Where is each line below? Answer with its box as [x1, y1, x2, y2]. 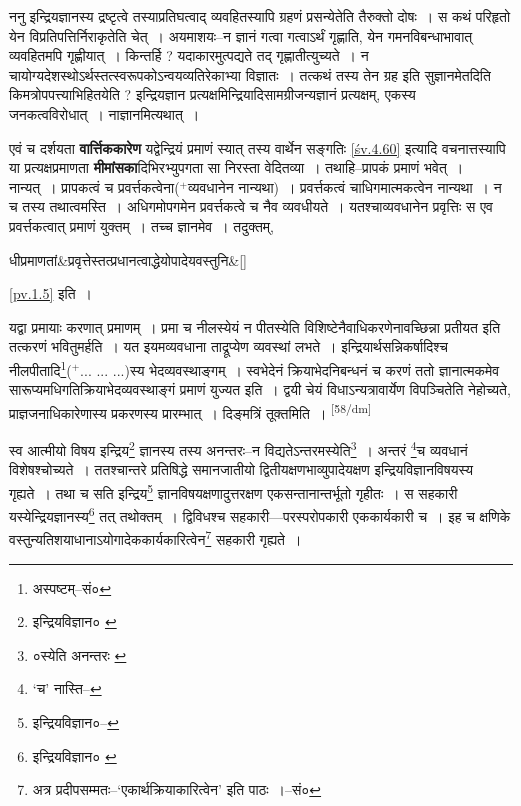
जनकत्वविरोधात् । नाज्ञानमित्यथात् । [9, 103, 200, 124]
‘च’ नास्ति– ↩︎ [32, 678, 102, 699]
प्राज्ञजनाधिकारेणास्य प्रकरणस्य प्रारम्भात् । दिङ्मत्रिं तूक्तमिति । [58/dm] [9, 399, 372, 423]
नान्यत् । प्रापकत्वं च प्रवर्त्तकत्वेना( [9, 176, 180, 197]
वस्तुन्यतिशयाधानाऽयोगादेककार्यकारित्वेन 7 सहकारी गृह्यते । [9, 526, 302, 549]
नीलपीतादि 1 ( [9, 356, 72, 380]
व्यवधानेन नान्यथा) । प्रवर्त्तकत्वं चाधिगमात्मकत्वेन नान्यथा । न [188, 176, 502, 197]
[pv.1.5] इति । [9, 283, 93, 304]
